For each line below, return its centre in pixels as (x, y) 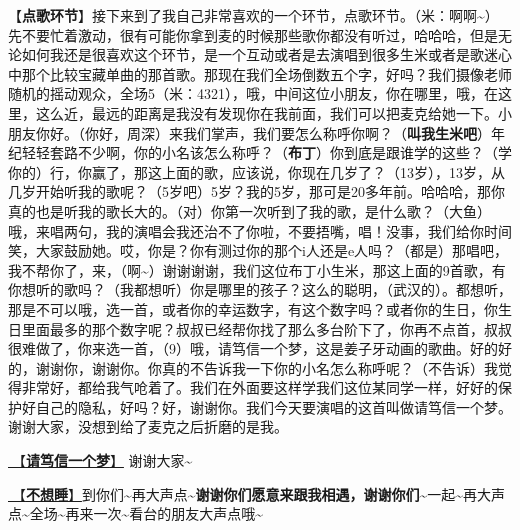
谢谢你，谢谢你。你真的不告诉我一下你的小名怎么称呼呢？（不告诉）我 (266, 367)
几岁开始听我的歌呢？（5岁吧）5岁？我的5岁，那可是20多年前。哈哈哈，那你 (256, 191)
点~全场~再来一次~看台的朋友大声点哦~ (136, 513)
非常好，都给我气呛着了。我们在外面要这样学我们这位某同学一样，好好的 (259, 387)
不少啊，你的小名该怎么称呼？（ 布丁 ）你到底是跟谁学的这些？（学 (294, 152)
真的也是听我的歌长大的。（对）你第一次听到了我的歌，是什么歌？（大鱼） (249, 210)
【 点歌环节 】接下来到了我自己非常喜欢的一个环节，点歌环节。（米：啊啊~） (253, 15)
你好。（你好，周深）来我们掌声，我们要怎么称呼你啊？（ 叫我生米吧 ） (263, 132)
